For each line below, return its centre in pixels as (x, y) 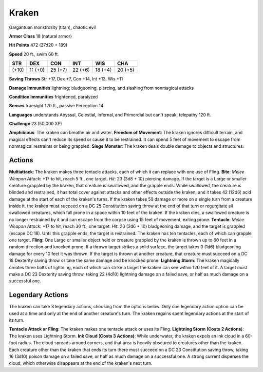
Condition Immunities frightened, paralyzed (54, 97)
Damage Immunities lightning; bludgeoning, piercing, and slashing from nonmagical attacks (102, 88)
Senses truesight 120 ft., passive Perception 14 (56, 106)
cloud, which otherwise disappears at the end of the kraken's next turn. (81, 363)
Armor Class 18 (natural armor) (40, 36)
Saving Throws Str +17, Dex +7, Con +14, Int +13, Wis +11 (66, 79)
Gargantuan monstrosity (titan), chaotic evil (52, 27)
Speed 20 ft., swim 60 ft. (34, 54)
